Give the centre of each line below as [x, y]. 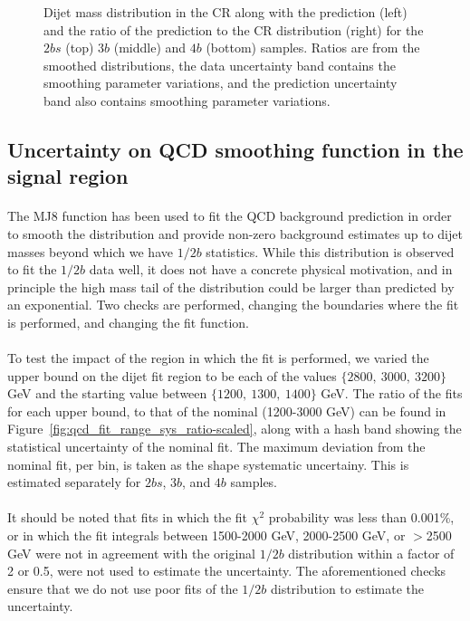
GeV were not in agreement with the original [131, 553]
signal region [68, 176]
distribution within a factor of [371, 553]
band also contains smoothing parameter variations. [187, 100]
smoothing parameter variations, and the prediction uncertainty [221, 83]
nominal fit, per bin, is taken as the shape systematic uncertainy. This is [208, 464]
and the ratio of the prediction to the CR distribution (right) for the [234, 29]
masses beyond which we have [90, 251]
